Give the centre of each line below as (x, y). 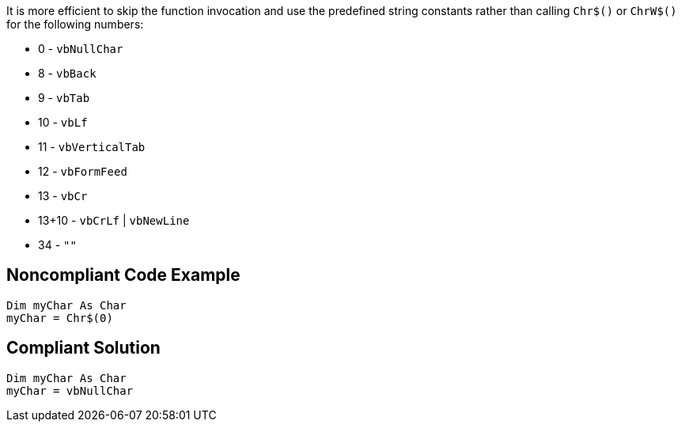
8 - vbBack (67, 73)
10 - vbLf (63, 122)
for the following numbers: (75, 24)
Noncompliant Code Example (123, 275)
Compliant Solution (83, 348)
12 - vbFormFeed (83, 171)
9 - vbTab (64, 98)
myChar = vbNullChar (70, 390)
